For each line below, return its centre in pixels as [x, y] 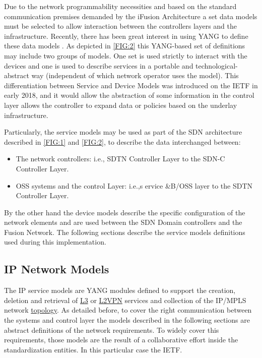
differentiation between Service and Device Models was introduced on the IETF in [131, 85]
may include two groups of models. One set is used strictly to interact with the [126, 55]
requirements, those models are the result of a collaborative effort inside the [121, 340]
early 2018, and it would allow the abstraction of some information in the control [129, 95]
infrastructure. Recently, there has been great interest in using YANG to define [126, 36]
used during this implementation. [55, 242]
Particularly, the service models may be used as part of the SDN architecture [123, 132]
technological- [217, 65]
